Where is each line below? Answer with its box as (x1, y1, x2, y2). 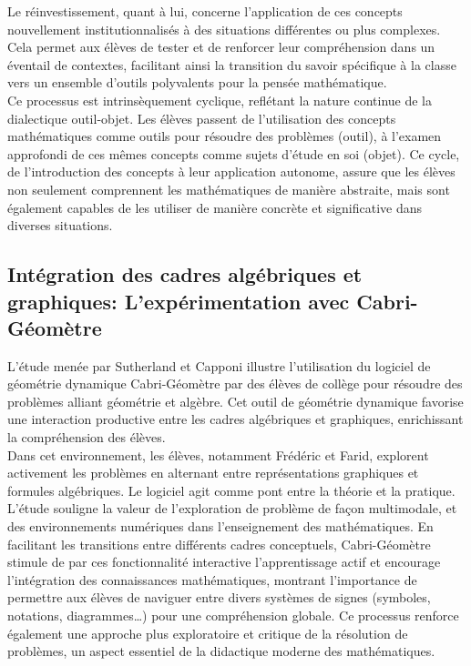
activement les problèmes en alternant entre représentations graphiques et (7, 463, 419, 482)
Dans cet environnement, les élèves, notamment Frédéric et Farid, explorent (7, 445, 429, 464)
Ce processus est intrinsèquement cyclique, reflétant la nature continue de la (7, 90, 433, 109)
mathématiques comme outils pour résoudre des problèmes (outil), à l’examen (7, 126, 442, 146)
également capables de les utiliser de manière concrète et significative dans (7, 197, 423, 217)
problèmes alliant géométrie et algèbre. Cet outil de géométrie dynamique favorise (7, 391, 464, 410)
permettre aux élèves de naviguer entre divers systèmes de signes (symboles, (7, 588, 431, 607)
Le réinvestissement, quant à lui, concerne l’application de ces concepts (7, 2, 403, 20)
